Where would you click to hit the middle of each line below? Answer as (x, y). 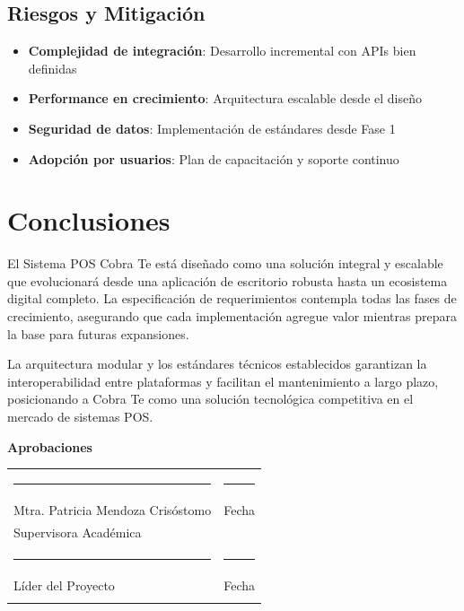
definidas (53, 68)
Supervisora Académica (78, 532)
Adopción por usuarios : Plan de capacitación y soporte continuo (214, 158)
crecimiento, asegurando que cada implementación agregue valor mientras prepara (232, 316)
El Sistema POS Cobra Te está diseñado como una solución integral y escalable (225, 263)
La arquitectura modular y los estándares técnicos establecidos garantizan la (217, 364)
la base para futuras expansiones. (98, 333)
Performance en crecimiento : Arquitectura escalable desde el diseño (225, 98)
